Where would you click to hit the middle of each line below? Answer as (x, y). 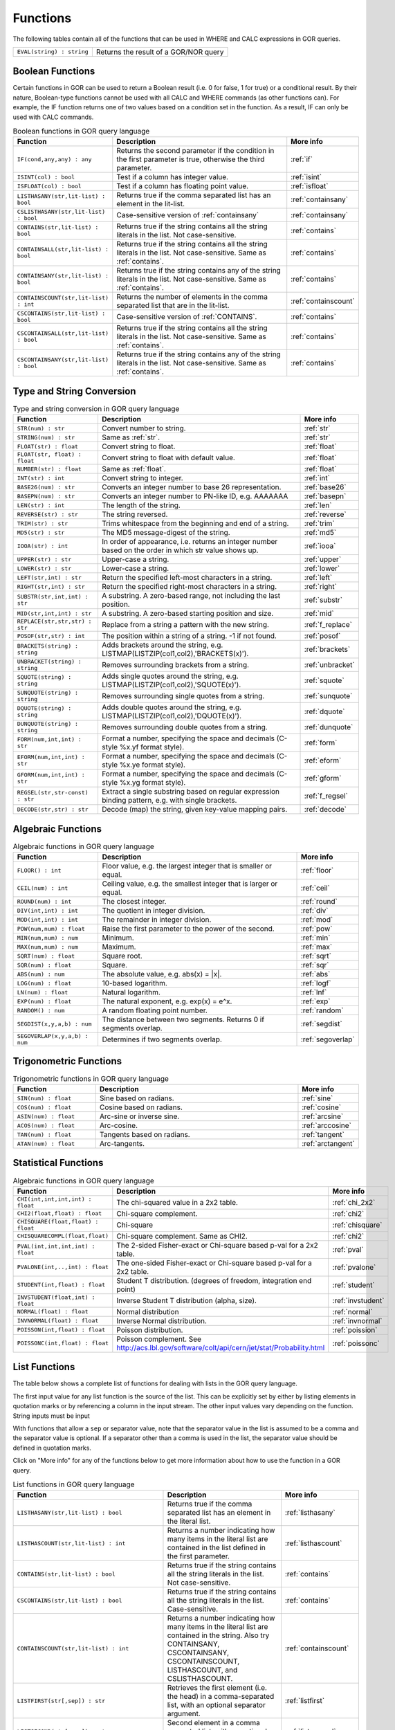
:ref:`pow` (316, 929)
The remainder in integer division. (157, 920)
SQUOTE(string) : (44, 677)
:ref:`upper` (323, 559)
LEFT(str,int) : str (49, 577)
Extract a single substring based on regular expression (191, 792)
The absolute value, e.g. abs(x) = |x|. (162, 974)
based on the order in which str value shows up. (180, 550)
